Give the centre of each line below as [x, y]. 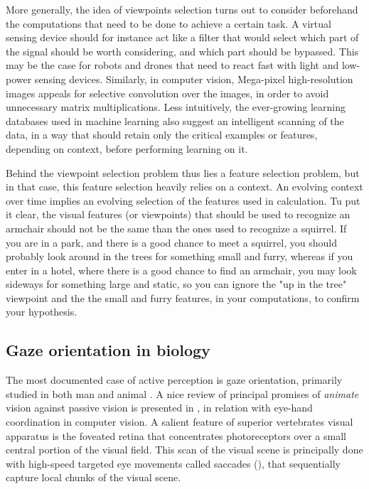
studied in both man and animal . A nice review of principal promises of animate [182, 393]
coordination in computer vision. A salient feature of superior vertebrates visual [180, 422]
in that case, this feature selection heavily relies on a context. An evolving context [184, 187]
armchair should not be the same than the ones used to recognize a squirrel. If [176, 228]
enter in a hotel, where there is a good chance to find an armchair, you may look [181, 270]
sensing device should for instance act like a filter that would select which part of [182, 37]
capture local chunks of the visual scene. [93, 477]
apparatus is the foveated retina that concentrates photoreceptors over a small [176, 435]
